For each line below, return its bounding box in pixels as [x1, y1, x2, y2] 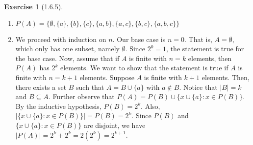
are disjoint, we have [83, 120, 146, 130]
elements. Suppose [79, 72, 135, 82]
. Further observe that [48, 91, 115, 102]
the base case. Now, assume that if [15, 53, 120, 63]
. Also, [141, 101, 160, 111]
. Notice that [179, 82, 218, 92]
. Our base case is [112, 34, 166, 44]
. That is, [184, 34, 212, 44]
